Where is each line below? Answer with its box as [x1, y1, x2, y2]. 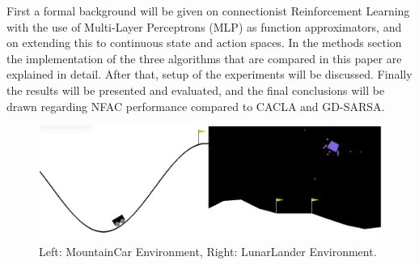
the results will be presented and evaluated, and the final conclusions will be [6, 81, 385, 98]
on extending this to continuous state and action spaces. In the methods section [6, 34, 402, 51]
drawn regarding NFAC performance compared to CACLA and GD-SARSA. [6, 97, 385, 114]
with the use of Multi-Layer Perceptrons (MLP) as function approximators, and [6, 18, 402, 35]
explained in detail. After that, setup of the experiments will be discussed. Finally [6, 66, 413, 83]
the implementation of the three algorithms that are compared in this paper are [6, 49, 402, 66]
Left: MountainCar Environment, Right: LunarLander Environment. [39, 242, 377, 259]
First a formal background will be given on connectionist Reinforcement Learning [6, 2, 410, 19]
